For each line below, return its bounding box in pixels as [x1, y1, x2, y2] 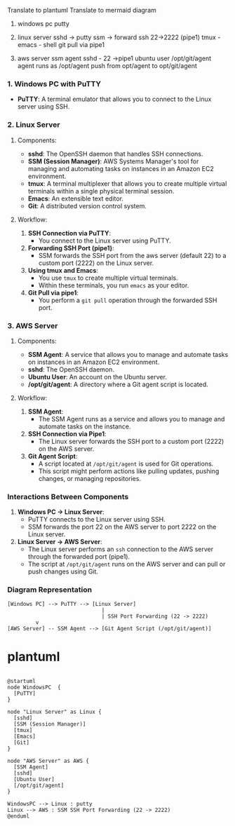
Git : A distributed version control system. [27, 201, 147, 210]
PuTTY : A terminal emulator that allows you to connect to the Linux [17, 95, 212, 104]
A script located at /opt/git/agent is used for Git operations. [38, 459, 214, 468]
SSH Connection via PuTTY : [27, 229, 111, 237]
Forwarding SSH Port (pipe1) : [27, 243, 114, 252]
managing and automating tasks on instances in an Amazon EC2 [27, 164, 214, 172]
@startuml [7, 678, 36, 685]
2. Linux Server [7, 120, 60, 130]
